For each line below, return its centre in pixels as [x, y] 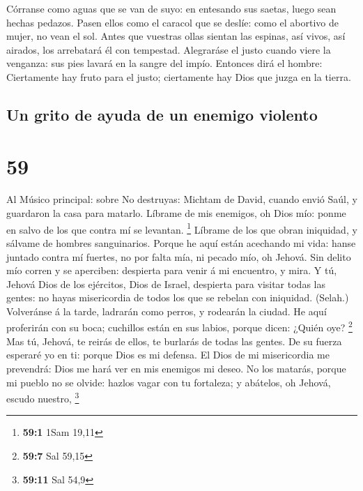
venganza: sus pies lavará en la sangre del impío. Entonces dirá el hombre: [164, 63]
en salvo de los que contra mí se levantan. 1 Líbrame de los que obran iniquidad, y [182, 228]
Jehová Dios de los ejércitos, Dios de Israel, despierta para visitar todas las [166, 284]
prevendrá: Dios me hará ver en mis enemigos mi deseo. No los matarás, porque [176, 368]
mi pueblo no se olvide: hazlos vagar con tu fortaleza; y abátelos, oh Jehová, [169, 382]
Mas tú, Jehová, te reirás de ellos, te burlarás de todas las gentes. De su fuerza [174, 341]
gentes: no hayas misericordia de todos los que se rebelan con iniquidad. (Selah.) [178, 297]
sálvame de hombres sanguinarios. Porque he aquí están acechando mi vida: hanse [181, 242]
